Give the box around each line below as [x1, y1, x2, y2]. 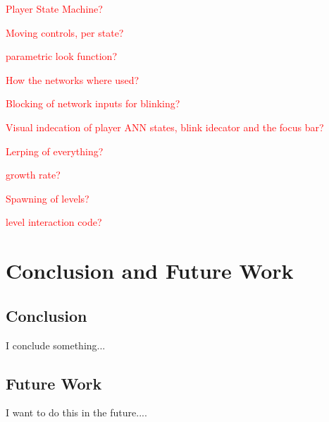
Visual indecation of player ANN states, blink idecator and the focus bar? [6, 119, 324, 134]
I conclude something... [6, 337, 106, 352]
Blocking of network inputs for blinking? [6, 96, 180, 111]
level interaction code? [6, 215, 102, 229]
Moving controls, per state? [6, 25, 124, 40]
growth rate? [6, 167, 61, 182]
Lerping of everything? [6, 143, 104, 158]
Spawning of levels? [6, 191, 89, 205]
